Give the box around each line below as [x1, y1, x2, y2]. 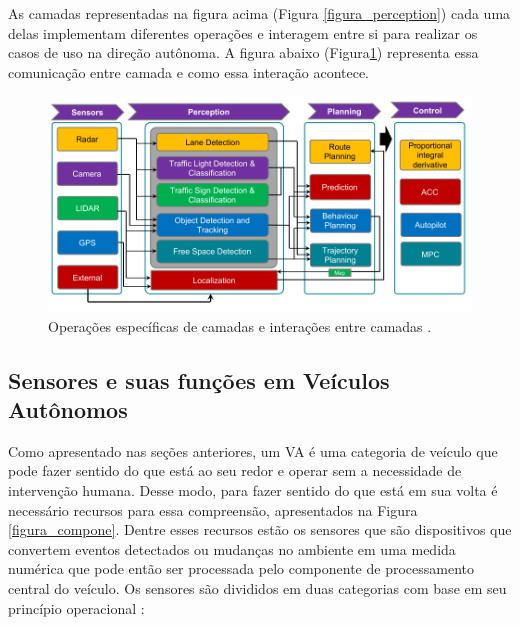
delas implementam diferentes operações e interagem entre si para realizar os [8, 22, 478, 43]
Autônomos [8, 394, 128, 425]
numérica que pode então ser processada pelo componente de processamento [8, 558, 474, 579]
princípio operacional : [8, 597, 145, 618]
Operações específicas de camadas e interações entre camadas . [48, 315, 432, 336]
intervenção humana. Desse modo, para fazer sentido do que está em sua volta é [8, 480, 498, 501]
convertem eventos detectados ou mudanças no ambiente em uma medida [8, 538, 456, 559]
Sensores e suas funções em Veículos [8, 364, 390, 395]
